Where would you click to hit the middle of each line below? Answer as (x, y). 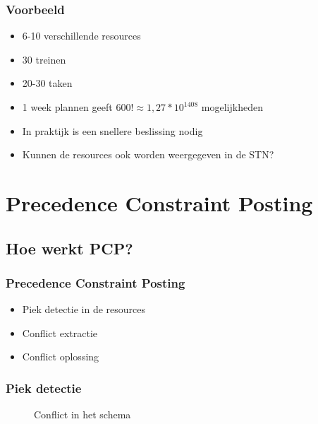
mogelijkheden (232, 107)
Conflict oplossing (61, 357)
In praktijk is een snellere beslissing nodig (112, 130)
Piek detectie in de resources (84, 309)
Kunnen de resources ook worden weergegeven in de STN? (148, 154)
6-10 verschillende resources (81, 36)
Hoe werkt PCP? (69, 248)
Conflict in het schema (82, 414)
